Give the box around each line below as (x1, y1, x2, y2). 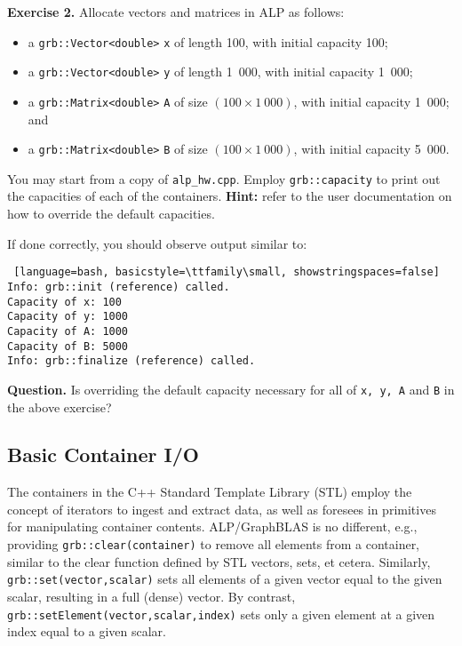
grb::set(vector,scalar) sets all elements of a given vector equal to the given (7, 570, 442, 588)
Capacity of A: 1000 (7, 324, 129, 338)
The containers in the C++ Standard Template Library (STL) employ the (7, 483, 412, 501)
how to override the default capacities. (7, 204, 215, 223)
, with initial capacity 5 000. (293, 140, 450, 158)
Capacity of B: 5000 (7, 339, 129, 353)
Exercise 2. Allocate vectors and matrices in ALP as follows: (7, 3, 345, 20)
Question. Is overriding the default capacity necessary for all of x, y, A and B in (7, 379, 455, 398)
